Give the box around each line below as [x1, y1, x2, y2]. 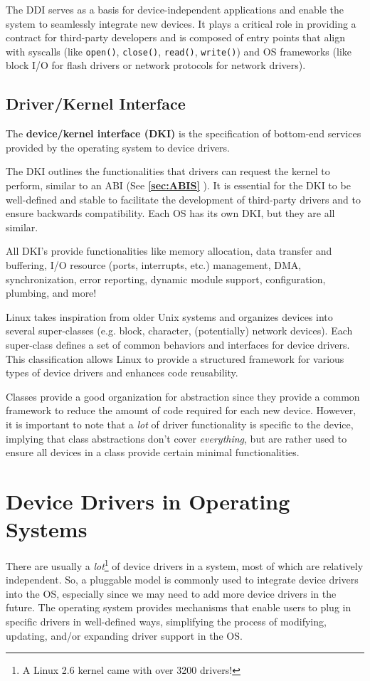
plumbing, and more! [6, 285, 97, 300]
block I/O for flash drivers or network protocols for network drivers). [6, 58, 306, 73]
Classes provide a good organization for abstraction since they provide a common [6, 389, 360, 403]
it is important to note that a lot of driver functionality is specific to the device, [6, 416, 354, 431]
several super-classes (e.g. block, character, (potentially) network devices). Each [6, 323, 353, 338]
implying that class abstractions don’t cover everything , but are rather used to [6, 431, 347, 445]
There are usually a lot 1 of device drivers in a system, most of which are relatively [6, 556, 364, 573]
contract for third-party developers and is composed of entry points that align [6, 30, 345, 45]
